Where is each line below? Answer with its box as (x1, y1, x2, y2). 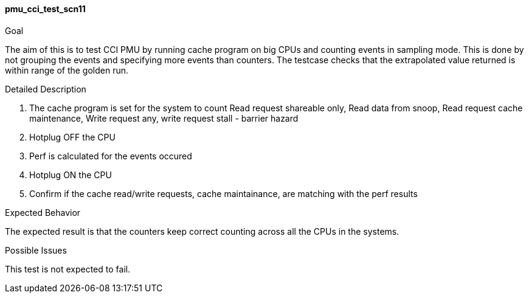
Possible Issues (5, 244, 67, 255)
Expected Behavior (5, 207, 81, 218)
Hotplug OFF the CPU (29, 131, 116, 142)
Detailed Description (5, 83, 86, 94)
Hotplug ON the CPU (29, 169, 112, 180)
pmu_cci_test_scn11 (5, 4, 86, 14)
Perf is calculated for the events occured (29, 150, 192, 161)
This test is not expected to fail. (5, 263, 131, 274)
